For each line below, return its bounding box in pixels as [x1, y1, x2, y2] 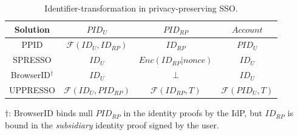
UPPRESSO [9, 83, 55, 96]
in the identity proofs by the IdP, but [123, 107, 263, 119]
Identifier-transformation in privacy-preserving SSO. [44, 2, 238, 14]
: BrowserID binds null [8, 107, 93, 119]
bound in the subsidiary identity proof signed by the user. [5, 118, 219, 131]
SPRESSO [13, 53, 52, 66]
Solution [14, 22, 50, 35]
